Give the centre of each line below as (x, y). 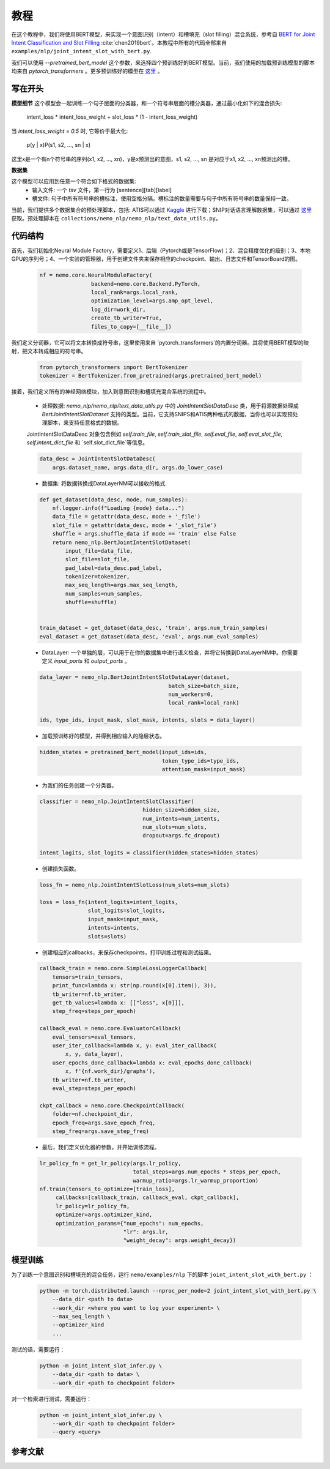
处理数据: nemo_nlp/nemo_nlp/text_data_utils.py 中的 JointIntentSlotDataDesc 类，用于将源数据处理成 (170, 406)
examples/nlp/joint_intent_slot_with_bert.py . (82, 51)
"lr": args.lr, (146, 1232)
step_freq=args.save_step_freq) (101, 1131)
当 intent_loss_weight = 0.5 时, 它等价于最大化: (70, 131)
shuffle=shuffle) (91, 602)
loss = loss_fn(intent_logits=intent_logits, (109, 902)
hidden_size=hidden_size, (181, 810)
